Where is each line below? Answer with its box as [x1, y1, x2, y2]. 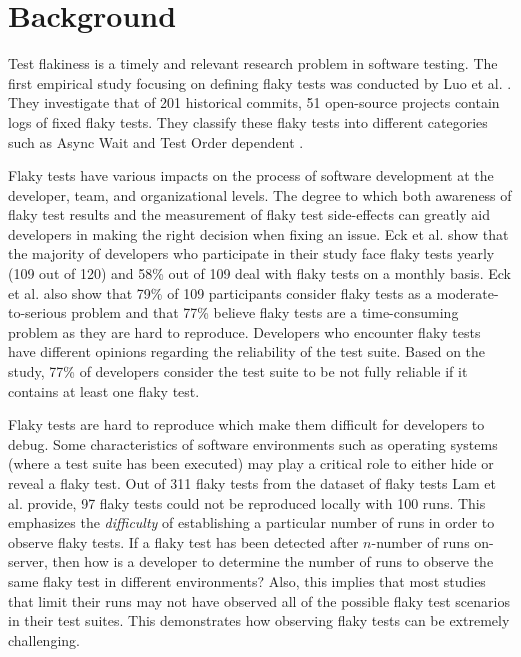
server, [8, 551, 48, 572]
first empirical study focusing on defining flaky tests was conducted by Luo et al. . [8, 72, 512, 93]
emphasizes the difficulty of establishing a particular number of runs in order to [8, 512, 495, 533]
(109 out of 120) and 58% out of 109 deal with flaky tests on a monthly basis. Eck [8, 263, 511, 284]
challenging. [8, 629, 80, 650]
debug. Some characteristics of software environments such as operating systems [8, 433, 498, 454]
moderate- [436, 282, 499, 303]
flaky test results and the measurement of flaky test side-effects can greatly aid [8, 204, 491, 225]
